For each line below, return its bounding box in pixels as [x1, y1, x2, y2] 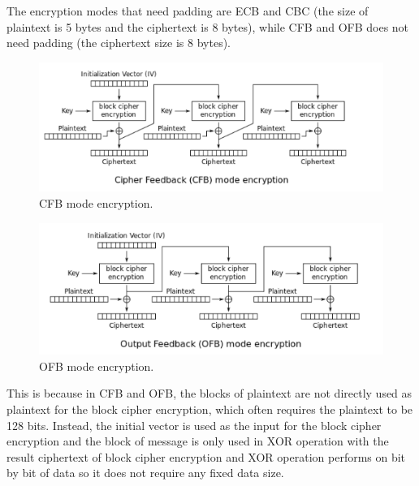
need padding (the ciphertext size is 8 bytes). [6, 34, 231, 51]
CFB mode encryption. [39, 194, 153, 211]
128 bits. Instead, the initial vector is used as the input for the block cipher [6, 416, 382, 433]
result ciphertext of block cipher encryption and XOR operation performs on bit [6, 448, 406, 465]
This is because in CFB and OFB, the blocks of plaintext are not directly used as [6, 385, 413, 402]
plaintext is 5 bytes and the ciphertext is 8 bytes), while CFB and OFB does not [6, 18, 409, 35]
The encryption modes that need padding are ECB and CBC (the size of [6, 2, 369, 19]
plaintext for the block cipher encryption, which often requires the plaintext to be [6, 401, 413, 418]
